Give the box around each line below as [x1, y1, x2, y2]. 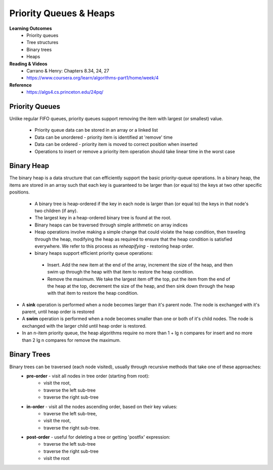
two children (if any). [34, 208, 78, 214]
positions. [9, 189, 30, 195]
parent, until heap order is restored [22, 309, 95, 315]
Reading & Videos [9, 61, 48, 67]
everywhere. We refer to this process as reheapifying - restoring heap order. [34, 243, 194, 249]
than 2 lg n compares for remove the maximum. [22, 337, 121, 343]
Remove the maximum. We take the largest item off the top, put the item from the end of [47, 276, 231, 282]
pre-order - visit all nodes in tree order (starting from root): [26, 373, 150, 379]
